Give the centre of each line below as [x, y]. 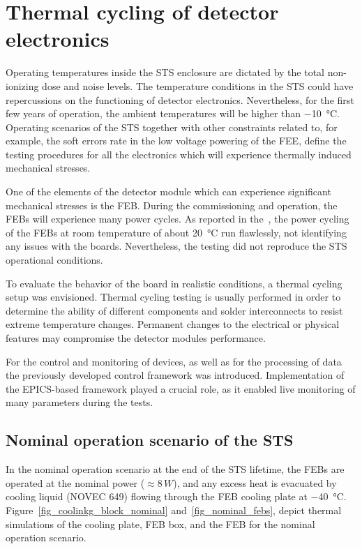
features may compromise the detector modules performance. [136, 338]
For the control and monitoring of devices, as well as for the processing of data [174, 361]
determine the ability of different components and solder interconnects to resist [174, 310]
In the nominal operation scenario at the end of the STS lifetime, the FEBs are [175, 469]
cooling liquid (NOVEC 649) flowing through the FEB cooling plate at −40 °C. [176, 496]
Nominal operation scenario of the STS [150, 440]
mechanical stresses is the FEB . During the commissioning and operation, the [172, 205]
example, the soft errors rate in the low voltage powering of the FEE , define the [176, 141]
